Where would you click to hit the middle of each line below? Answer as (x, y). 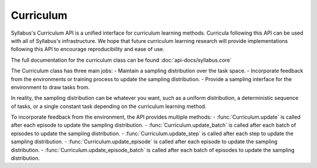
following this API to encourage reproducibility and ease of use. (87, 49)
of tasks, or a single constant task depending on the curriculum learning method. (109, 106)
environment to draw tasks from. (50, 87)
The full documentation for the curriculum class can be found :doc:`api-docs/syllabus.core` (121, 60)
